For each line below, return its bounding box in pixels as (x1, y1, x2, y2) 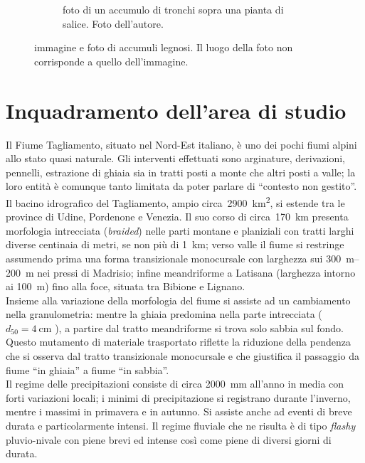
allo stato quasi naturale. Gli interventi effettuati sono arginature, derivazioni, (6, 151, 345, 166)
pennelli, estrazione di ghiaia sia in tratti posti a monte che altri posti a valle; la (6, 164, 356, 179)
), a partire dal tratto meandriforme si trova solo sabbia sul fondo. (55, 320, 344, 335)
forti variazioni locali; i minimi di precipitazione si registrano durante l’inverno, (6, 390, 351, 405)
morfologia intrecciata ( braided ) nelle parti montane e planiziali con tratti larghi (6, 223, 354, 238)
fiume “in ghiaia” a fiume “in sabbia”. (6, 362, 169, 377)
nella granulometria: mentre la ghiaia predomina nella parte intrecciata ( (6, 307, 322, 321)
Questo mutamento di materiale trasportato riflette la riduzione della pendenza (6, 334, 351, 349)
